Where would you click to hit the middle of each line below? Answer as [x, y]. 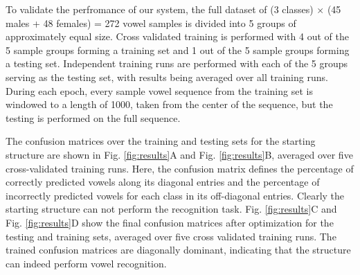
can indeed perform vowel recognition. [86, 263]
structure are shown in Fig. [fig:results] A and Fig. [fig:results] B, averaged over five [179, 154]
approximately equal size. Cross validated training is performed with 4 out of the [177, 36]
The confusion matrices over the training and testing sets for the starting [161, 141]
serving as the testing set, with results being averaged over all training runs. [167, 77]
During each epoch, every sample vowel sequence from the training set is [159, 90]
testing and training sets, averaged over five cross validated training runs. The [171, 236]
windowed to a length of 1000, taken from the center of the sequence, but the [169, 104]
